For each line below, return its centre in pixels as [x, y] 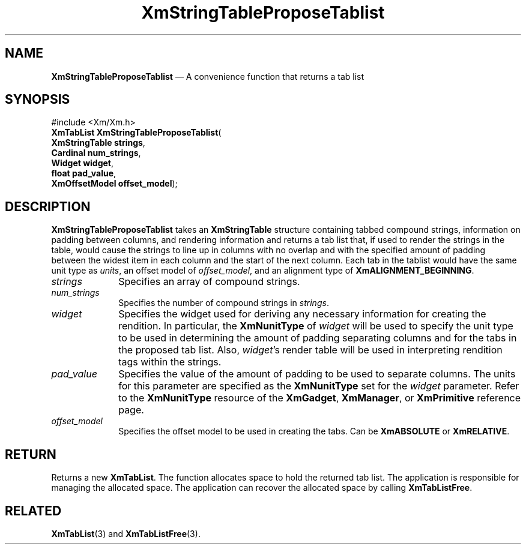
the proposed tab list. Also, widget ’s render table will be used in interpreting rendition [310, 350]
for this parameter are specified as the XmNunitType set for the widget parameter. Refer [319, 386]
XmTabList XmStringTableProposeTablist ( [136, 133]
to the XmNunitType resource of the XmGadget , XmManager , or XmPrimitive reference [320, 398]
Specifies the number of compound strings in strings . [224, 303]
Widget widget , [83, 163]
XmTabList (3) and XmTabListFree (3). [126, 533]
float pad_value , [84, 173]
